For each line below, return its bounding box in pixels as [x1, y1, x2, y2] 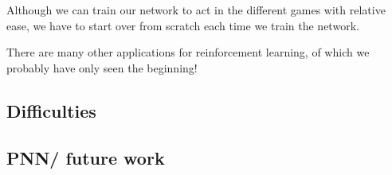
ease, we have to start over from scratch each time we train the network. [6, 17, 359, 33]
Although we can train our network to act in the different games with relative [6, 2, 386, 17]
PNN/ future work [6, 145, 165, 169]
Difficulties [6, 98, 96, 122]
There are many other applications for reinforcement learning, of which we [6, 44, 370, 60]
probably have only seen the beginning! [6, 59, 198, 76]
